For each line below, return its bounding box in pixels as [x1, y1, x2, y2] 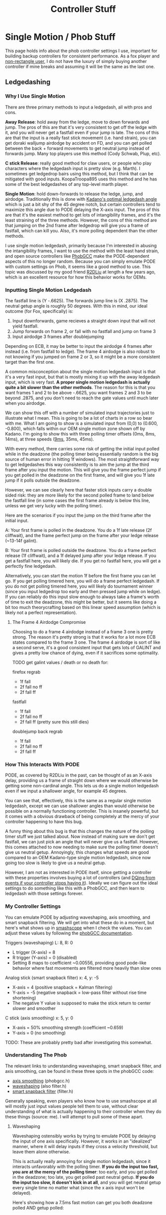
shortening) [12, 994, 36, 1000]
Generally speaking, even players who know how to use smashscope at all [5, 1098, 157, 1104]
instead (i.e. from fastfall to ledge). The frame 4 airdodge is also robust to [5, 348, 155, 354]
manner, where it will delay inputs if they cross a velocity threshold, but [12, 1143, 158, 1149]
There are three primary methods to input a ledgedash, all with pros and [5, 104, 152, 110]
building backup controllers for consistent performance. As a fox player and [5, 53, 160, 59]
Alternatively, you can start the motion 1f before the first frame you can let [5, 572, 156, 578]
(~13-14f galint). [5, 538, 38, 544]
